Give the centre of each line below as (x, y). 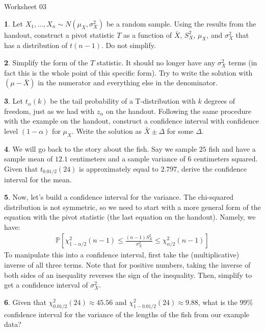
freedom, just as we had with (49, 111)
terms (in (243, 62)
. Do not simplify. (129, 45)
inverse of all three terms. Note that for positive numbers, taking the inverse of (127, 264)
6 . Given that (25, 302)
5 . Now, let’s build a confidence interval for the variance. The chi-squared (119, 196)
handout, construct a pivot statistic (59, 34)
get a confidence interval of (46, 285)
